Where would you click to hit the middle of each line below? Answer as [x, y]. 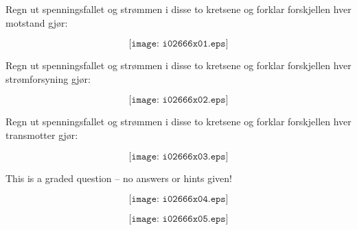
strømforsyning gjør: [48, 78]
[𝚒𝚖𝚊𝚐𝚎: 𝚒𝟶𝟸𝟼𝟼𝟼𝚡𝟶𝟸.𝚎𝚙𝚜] [178, 100]
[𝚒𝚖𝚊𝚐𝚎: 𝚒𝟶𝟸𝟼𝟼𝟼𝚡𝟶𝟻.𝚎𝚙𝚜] [178, 219]
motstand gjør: [37, 22]
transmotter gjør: [42, 135]
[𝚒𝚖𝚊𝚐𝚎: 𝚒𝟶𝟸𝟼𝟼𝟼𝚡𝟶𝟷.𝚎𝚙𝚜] [178, 44]
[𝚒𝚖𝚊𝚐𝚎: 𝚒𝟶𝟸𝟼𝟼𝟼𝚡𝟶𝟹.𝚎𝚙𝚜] [178, 156]
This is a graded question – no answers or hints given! [119, 178]
